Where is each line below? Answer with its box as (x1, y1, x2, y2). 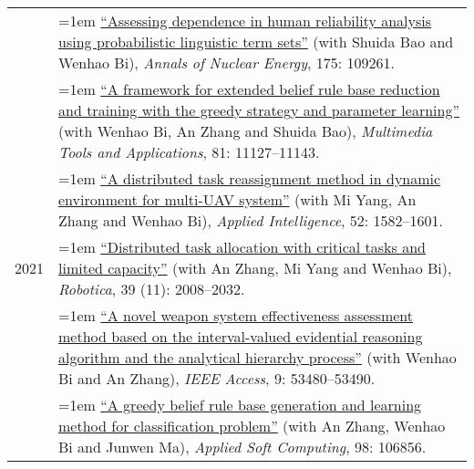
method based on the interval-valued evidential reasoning (58, 326, 423, 347)
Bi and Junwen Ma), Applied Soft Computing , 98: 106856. (58, 436, 427, 457)
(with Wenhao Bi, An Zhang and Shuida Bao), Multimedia (58, 120, 433, 141)
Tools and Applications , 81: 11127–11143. (58, 141, 320, 162)
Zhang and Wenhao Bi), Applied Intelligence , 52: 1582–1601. (58, 210, 444, 231)
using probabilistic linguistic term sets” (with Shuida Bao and (58, 31, 454, 52)
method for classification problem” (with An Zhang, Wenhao (58, 415, 446, 436)
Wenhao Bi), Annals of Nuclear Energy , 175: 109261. (58, 52, 395, 73)
